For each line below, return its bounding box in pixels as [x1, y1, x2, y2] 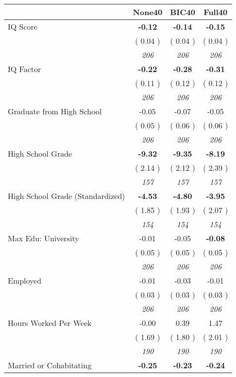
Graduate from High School [8, 106, 102, 117]
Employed [8, 275, 42, 286]
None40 [133, 6, 163, 18]
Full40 [203, 6, 228, 18]
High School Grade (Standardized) [8, 190, 125, 201]
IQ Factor [8, 63, 41, 74]
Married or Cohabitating [8, 359, 92, 371]
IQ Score [8, 21, 37, 32]
